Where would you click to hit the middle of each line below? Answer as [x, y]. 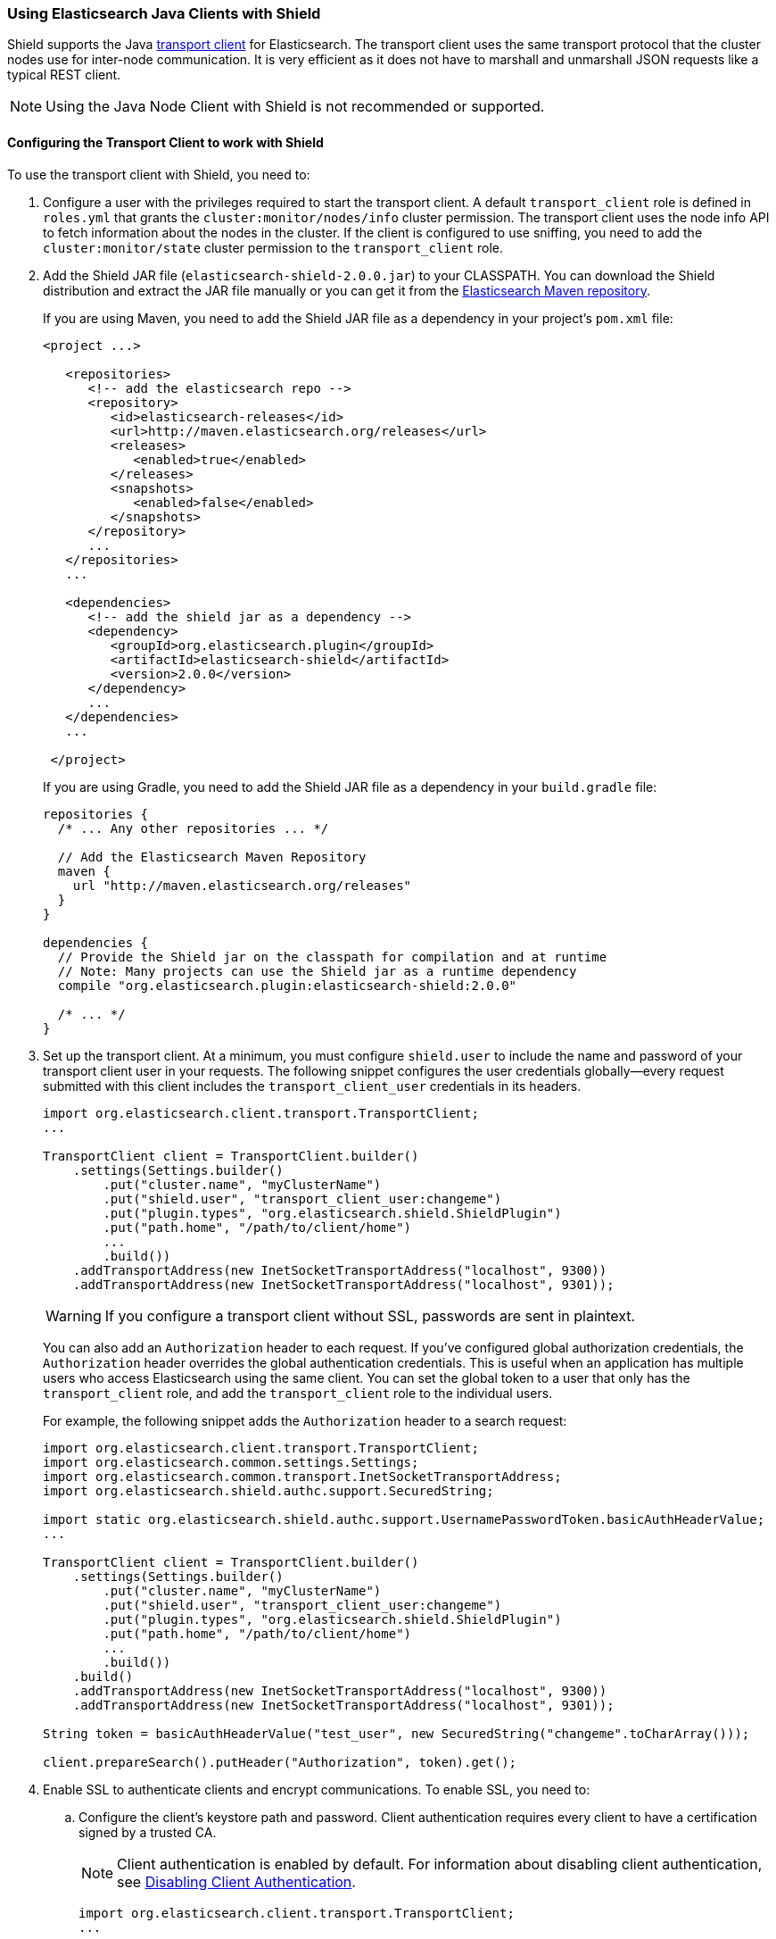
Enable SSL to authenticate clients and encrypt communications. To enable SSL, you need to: [317, 1789]
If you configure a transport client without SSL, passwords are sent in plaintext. [370, 1315]
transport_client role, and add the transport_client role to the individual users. [298, 1393]
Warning [74, 1315]
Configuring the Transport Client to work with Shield [165, 142]
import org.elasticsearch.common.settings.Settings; [231, 1462]
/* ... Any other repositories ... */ [193, 828]
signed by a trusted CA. [148, 1832]
